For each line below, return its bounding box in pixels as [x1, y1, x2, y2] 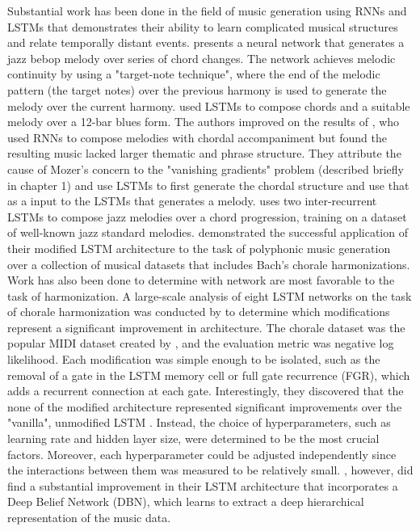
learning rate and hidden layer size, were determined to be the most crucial [7, 430, 380, 447]
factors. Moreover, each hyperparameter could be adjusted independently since [7, 445, 397, 462]
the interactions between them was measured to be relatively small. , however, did [7, 461, 414, 478]
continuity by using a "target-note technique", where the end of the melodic [7, 65, 380, 82]
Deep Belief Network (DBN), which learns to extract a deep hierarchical [7, 493, 364, 510]
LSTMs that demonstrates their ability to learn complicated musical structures [7, 18, 398, 35]
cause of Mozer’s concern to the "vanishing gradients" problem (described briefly [7, 160, 404, 177]
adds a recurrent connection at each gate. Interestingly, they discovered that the [7, 382, 404, 399]
